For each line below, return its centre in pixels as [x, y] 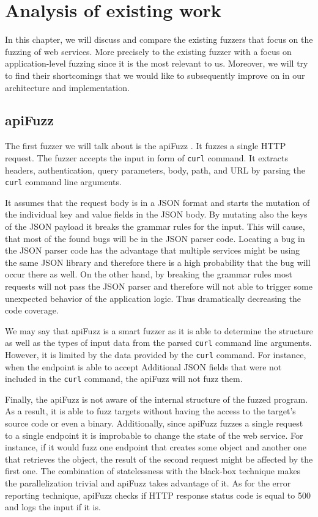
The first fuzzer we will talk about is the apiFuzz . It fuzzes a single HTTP [146, 146]
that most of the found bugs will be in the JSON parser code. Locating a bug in [155, 238]
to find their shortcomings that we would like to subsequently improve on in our [155, 75]
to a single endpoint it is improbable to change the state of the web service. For [154, 435]
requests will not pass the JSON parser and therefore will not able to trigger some [159, 286]
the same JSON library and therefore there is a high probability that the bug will [158, 262]
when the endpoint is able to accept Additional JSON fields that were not [143, 366]
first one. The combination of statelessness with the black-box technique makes [153, 471]
